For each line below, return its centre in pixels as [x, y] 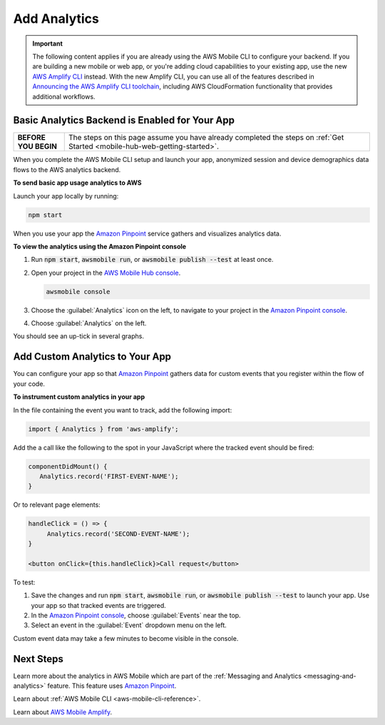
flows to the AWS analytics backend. [67, 169]
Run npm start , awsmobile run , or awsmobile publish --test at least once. [152, 260]
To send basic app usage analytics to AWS [77, 183]
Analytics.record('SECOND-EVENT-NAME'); [118, 534]
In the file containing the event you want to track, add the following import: [123, 410]
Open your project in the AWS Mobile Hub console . [106, 273]
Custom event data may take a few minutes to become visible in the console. [126, 638]
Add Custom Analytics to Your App [92, 357]
